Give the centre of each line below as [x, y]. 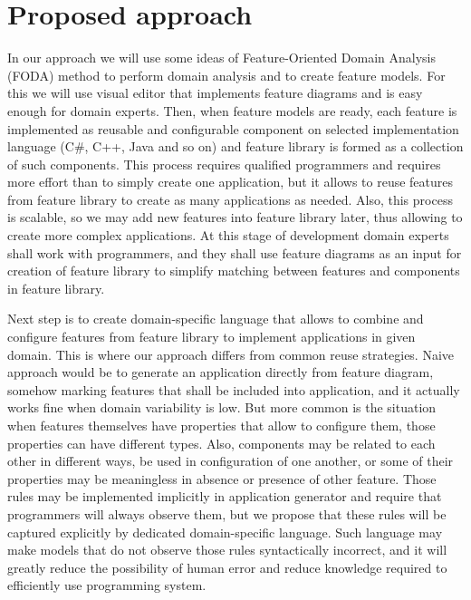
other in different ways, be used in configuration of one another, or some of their [231, 461]
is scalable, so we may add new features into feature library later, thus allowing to [235, 217]
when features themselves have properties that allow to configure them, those [221, 425]
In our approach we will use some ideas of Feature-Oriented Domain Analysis [222, 58]
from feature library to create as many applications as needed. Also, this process [230, 199]
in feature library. [56, 288]
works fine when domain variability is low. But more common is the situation [222, 407]
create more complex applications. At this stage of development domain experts [228, 235]
